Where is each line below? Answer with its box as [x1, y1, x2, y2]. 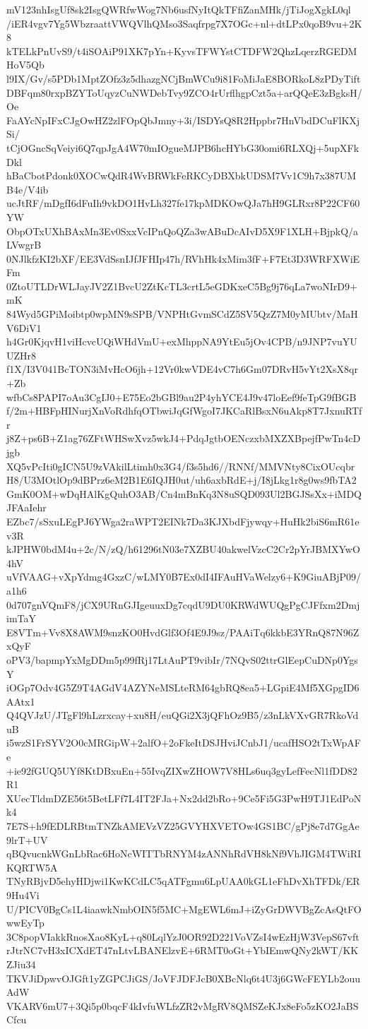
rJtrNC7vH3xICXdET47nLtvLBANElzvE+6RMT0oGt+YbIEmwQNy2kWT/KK [6, 943, 359, 958]
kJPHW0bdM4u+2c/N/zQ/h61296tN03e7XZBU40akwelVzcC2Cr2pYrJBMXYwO [6, 542, 360, 557]
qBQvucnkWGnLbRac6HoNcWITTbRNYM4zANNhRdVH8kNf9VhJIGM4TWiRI [6, 846, 362, 861]
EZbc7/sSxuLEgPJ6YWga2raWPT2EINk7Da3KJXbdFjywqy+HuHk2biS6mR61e [6, 513, 360, 528]
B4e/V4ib [6, 182, 49, 196]
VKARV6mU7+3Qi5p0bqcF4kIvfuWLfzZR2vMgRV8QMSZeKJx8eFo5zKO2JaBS [6, 998, 359, 1013]
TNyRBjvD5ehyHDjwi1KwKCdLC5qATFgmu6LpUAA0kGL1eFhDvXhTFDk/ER [6, 874, 360, 888]
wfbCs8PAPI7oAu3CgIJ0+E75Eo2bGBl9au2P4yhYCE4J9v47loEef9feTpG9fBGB [6, 389, 357, 404]
